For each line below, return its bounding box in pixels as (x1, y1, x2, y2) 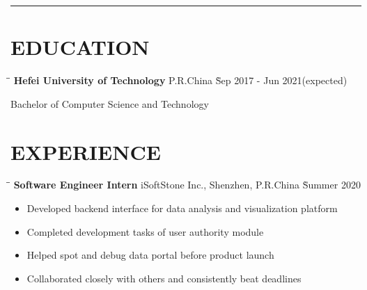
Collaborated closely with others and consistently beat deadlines (26, 271, 302, 285)
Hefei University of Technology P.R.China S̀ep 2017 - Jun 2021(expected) (13, 73, 348, 88)
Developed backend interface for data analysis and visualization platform (26, 201, 338, 216)
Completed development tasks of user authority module (26, 224, 264, 239)
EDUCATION (10, 33, 150, 61)
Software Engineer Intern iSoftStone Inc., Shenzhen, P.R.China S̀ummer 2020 (13, 177, 361, 192)
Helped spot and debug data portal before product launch (26, 248, 274, 262)
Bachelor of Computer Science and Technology (10, 96, 209, 111)
